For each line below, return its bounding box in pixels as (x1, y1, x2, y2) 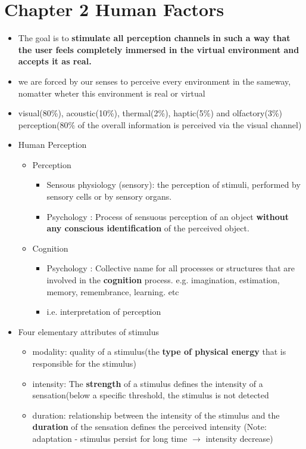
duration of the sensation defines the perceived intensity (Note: (32, 420, 267, 433)
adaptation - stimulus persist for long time (32, 432, 188, 444)
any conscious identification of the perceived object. (46, 222, 249, 234)
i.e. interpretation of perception (46, 305, 161, 318)
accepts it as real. (18, 55, 92, 67)
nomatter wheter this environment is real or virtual (18, 86, 205, 99)
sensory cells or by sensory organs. (46, 190, 172, 203)
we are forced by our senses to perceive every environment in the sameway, (18, 75, 291, 87)
